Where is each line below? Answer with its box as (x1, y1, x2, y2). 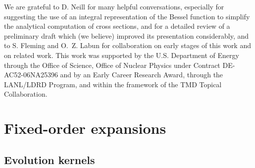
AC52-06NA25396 (4, 69, 58, 80)
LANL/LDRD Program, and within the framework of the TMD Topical (4, 79, 222, 89)
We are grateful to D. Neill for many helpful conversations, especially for (4, 1, 224, 11)
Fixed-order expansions (4, 118, 166, 138)
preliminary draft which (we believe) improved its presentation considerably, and (4, 30, 249, 41)
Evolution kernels (4, 152, 95, 167)
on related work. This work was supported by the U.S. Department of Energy (4, 50, 239, 60)
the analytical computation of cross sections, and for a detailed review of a (4, 21, 230, 31)
